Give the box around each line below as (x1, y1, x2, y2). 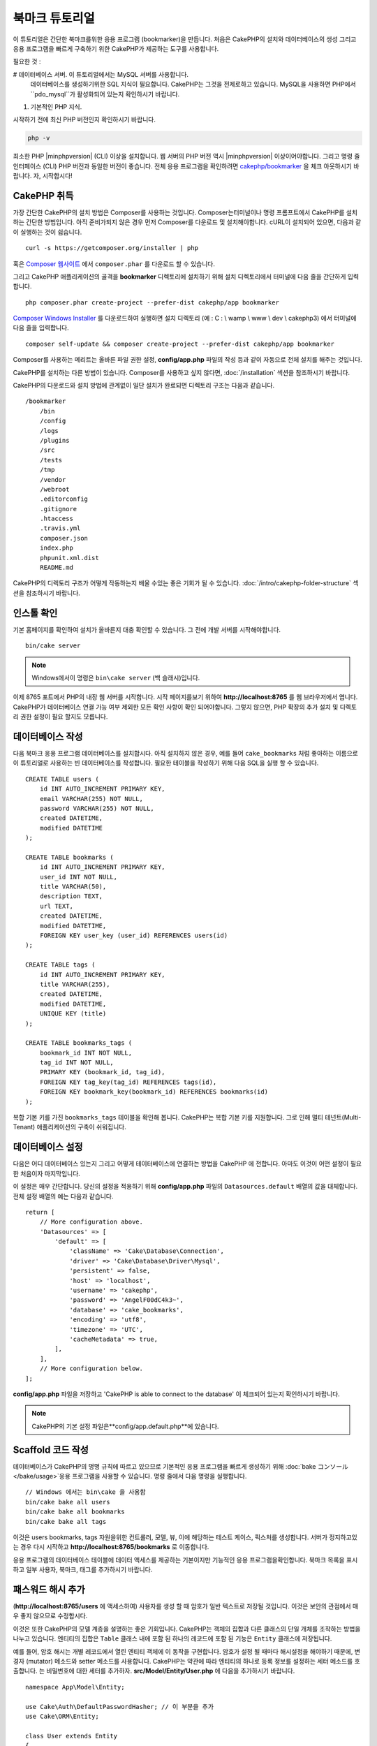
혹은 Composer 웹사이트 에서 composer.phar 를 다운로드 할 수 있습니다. (13, 259, 216, 268)
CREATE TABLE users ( (25, 775, 99, 783)
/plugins (39, 436, 70, 444)
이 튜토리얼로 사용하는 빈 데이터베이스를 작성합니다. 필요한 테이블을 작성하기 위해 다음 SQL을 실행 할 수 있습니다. (13, 758, 319, 768)
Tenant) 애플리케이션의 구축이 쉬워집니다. (13, 1123, 127, 1131)
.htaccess (39, 515, 73, 523)
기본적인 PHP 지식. (30, 102, 82, 111)
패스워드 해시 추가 (13, 1583, 85, 1595)
